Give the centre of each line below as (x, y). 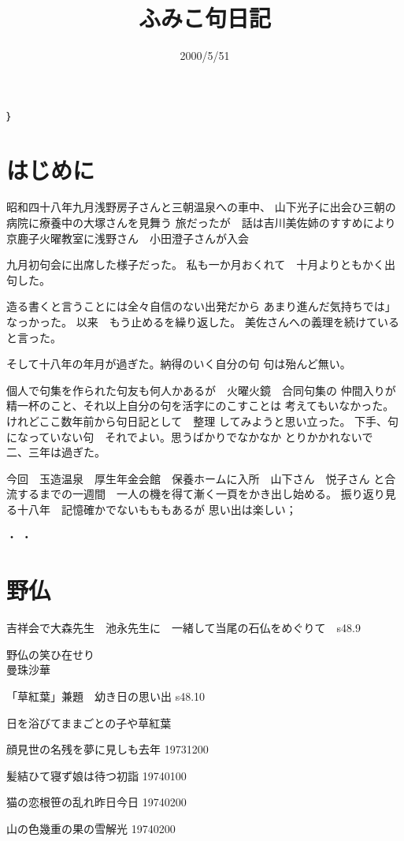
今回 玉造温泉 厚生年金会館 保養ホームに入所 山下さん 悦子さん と (196, 478)
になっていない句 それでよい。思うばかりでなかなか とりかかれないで (190, 436)
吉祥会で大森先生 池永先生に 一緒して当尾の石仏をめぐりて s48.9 (183, 628)
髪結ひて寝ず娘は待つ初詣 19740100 (96, 775)
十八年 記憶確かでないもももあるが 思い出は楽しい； (157, 509)
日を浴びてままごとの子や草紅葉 (89, 722)
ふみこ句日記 (204, 18)
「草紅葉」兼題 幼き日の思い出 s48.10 (106, 696)
